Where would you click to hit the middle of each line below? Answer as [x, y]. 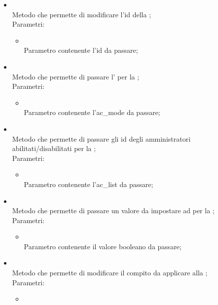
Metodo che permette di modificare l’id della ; [82, 14]
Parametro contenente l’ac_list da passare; [89, 184]
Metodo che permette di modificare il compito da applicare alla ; [110, 273]
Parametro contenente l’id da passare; [81, 50]
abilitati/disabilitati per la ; [54, 148]
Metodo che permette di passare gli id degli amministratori [101, 138]
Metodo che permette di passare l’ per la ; [76, 76]
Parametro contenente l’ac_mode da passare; [92, 112]
